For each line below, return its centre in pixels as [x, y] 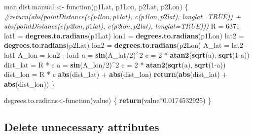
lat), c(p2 [107, 26]
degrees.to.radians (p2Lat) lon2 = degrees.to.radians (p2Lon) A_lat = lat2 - [126, 45]
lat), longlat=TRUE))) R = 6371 [190, 26]
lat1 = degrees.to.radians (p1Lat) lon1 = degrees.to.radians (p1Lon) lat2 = [124, 35]
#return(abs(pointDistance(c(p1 [52, 16]
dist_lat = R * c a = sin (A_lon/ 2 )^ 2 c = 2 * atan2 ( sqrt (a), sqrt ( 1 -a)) [115, 64]
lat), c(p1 [134, 16]
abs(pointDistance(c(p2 [39, 26]
